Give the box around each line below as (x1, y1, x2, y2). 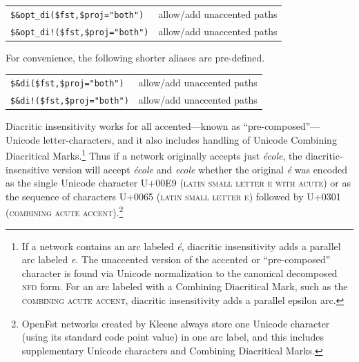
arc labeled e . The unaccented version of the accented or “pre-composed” (21, 252, 331, 267)
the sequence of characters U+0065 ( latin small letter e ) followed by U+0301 (6, 189, 341, 203)
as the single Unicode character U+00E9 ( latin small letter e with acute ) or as (6, 175, 351, 190)
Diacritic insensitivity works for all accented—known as (6, 119, 240, 133)
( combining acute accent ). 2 (6, 203, 124, 220)
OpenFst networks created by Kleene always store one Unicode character (21, 316, 330, 330)
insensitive (6, 162, 50, 176)
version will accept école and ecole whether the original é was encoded (52, 162, 348, 176)
